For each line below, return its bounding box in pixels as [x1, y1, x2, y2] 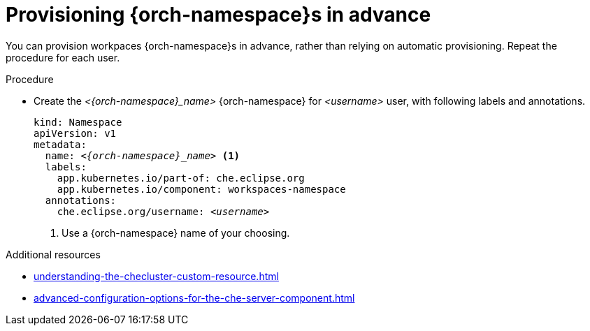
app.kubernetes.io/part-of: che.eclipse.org [57, 172, 305, 184]
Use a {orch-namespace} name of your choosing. [62, 226, 290, 239]
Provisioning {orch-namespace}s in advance [6, 3, 431, 27]
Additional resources [6, 248, 101, 260]
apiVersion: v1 [34, 127, 117, 139]
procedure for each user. [6, 51, 120, 64]
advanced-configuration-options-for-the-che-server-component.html [34, 291, 355, 304]
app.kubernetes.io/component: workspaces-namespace [57, 183, 346, 195]
